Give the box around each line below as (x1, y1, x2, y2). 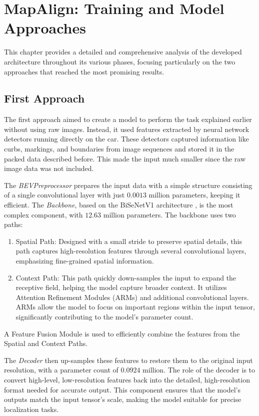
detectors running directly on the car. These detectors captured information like (4, 133, 249, 144)
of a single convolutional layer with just (4, 189, 125, 200)
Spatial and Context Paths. (4, 338, 88, 348)
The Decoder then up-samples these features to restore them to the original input (4, 354, 253, 365)
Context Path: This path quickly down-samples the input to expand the (15, 272, 236, 282)
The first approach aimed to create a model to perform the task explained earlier (4, 114, 252, 124)
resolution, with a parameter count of (4, 364, 118, 375)
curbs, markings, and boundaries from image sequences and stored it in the (4, 143, 234, 154)
